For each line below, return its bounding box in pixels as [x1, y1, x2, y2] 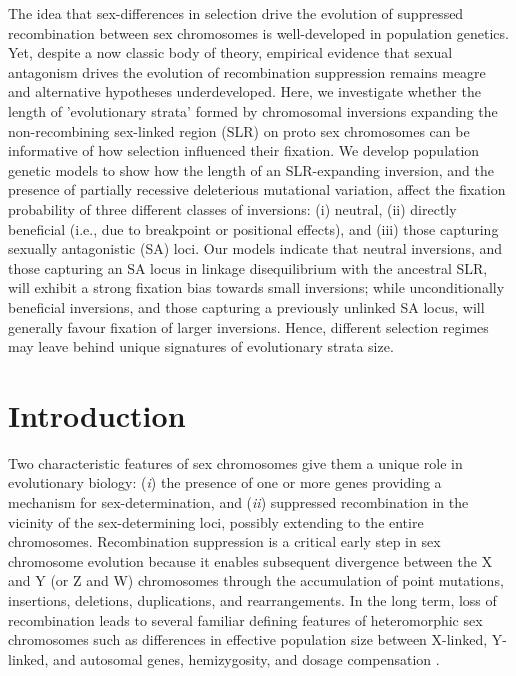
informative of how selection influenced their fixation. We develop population [8, 140, 480, 161]
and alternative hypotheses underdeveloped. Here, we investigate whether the [8, 81, 481, 102]
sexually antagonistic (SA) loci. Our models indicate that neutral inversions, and [8, 238, 503, 259]
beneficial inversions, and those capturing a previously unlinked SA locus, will [8, 296, 485, 317]
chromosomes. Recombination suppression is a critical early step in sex [8, 531, 441, 552]
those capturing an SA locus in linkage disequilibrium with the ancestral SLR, [8, 257, 488, 278]
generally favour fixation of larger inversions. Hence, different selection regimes [8, 316, 489, 337]
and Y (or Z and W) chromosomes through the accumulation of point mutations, [8, 570, 504, 591]
